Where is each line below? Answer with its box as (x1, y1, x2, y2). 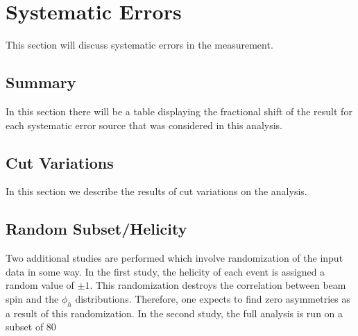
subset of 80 (6, 319, 56, 334)
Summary (6, 72, 76, 93)
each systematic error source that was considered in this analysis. (6, 117, 282, 132)
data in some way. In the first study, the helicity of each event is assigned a (6, 264, 325, 278)
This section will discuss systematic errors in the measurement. (6, 37, 273, 52)
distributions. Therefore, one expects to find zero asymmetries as (75, 291, 350, 305)
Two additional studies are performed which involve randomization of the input (6, 251, 343, 265)
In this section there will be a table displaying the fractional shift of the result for (6, 103, 352, 118)
